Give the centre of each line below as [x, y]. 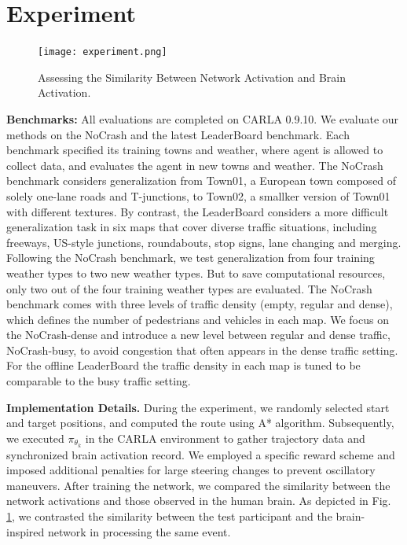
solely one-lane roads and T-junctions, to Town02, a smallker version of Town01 [198, 195]
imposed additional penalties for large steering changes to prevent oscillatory [191, 470]
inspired [26, 531]
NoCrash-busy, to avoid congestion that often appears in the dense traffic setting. [202, 350]
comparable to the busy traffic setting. [99, 381]
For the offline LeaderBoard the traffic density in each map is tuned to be [183, 365]
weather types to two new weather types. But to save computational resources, [196, 272]
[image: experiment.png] [103, 52]
